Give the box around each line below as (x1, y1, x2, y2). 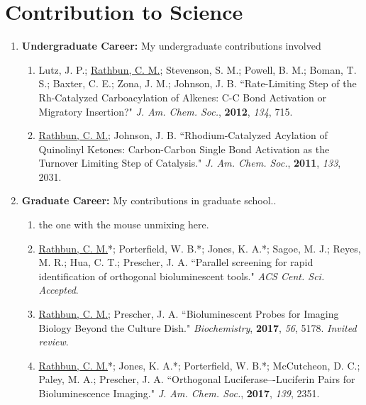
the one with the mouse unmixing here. (38, 217, 209, 232)
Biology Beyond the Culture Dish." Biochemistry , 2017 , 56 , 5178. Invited (38, 320, 357, 335)
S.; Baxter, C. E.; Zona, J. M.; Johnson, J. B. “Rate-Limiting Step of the (38, 76, 357, 91)
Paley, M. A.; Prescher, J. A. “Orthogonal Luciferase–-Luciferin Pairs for (38, 372, 355, 387)
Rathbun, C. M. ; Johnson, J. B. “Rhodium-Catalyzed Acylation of (38, 128, 328, 143)
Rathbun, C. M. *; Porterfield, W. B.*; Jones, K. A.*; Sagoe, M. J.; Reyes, (38, 240, 361, 255)
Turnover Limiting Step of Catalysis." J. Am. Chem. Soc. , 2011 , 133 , (38, 155, 341, 170)
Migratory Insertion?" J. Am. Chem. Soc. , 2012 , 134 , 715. (38, 104, 293, 118)
